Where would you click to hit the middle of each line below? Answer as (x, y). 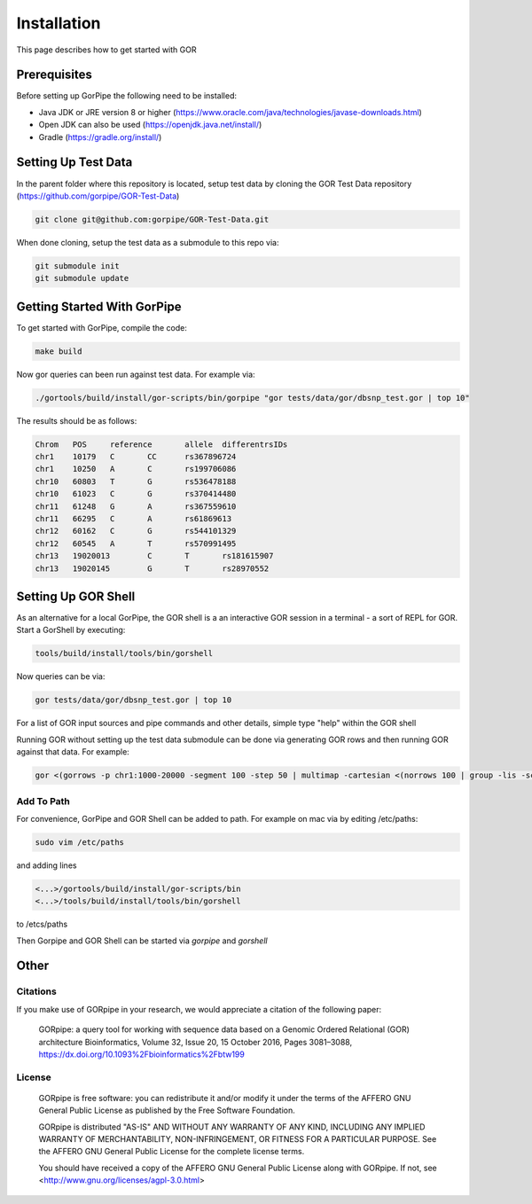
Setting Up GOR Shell (76, 597)
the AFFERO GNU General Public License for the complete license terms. (172, 1152)
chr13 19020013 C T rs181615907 (154, 556)
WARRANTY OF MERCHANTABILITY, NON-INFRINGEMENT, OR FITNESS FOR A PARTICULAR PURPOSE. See (238, 1139)
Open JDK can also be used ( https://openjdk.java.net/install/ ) (150, 125)
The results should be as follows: (77, 420)
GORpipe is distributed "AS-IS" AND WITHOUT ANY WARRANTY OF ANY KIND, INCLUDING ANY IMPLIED (232, 1127)
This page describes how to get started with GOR (106, 50)
